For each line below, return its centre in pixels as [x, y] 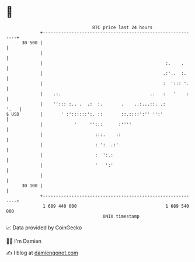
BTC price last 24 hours [123, 27]
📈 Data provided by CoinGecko [44, 228]
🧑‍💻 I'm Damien [24, 241]
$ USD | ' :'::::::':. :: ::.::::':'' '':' [85, 114]
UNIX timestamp [121, 216]
